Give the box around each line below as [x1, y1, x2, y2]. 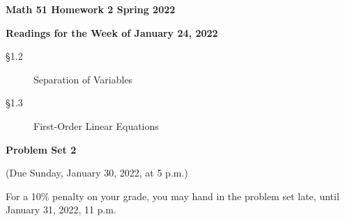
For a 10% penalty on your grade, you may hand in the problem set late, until [6, 188, 339, 203]
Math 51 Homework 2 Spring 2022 [6, 2, 176, 16]
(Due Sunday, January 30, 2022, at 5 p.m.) [6, 165, 188, 180]
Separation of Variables [33, 72, 133, 86]
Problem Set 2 [6, 142, 77, 156]
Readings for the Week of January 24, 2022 [6, 25, 218, 40]
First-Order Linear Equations [33, 118, 159, 133]
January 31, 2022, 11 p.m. [6, 202, 116, 217]
